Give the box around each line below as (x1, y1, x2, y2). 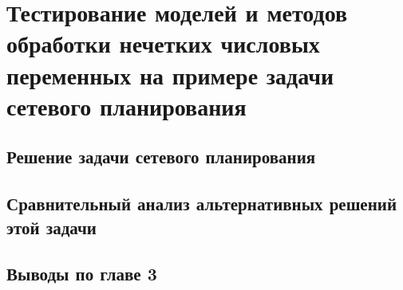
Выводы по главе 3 (6, 261, 157, 286)
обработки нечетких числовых (6, 27, 320, 60)
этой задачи (6, 214, 97, 239)
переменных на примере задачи (6, 58, 334, 91)
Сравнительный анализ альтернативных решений (6, 191, 397, 216)
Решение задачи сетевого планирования (6, 144, 316, 169)
